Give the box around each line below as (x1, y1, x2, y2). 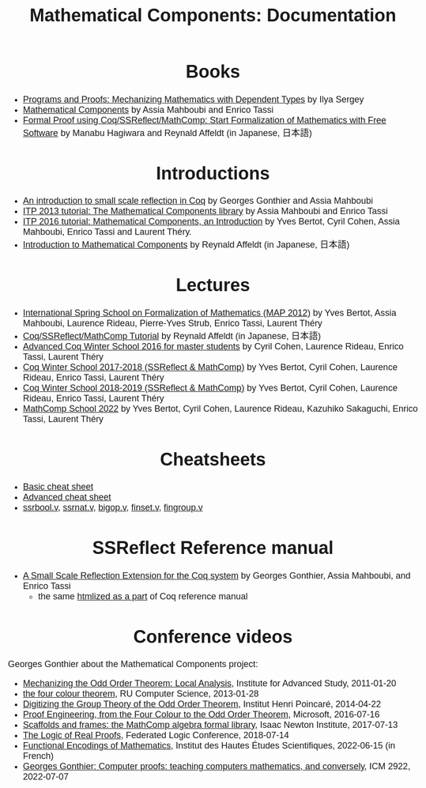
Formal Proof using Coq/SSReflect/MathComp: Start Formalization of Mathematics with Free (22, 115, 386, 126)
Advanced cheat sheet (22, 492, 111, 503)
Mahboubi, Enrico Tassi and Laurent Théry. (22, 227, 192, 237)
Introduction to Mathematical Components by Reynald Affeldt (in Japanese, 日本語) (22, 239, 350, 250)
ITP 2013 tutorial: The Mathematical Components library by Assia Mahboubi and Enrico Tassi (22, 205, 388, 217)
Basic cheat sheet (22, 481, 94, 492)
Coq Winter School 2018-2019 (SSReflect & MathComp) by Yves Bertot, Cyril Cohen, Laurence (22, 383, 398, 394)
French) (22, 751, 55, 761)
